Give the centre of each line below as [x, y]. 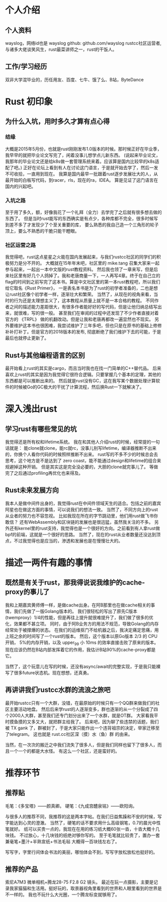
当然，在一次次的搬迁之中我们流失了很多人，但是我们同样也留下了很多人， [81, 745]
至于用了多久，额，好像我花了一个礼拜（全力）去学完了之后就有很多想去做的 [83, 212]
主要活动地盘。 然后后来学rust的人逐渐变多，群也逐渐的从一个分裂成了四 [83, 709]
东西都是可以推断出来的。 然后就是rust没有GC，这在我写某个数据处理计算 [81, 381]
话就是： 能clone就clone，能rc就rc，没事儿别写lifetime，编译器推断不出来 [81, 448]
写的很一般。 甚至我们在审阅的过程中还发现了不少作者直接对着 [95, 313]
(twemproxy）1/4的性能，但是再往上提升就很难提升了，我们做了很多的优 [79, 617]
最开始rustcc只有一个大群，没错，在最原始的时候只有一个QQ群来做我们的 [80, 703]
